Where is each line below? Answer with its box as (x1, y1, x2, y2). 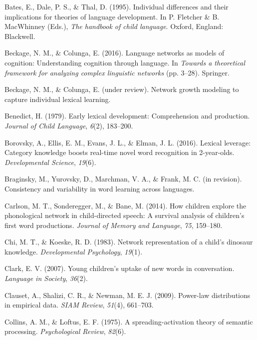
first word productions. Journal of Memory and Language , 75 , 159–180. (4, 219, 223, 230)
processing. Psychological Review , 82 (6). (4, 326, 126, 336)
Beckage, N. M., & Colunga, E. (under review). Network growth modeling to (4, 84, 239, 94)
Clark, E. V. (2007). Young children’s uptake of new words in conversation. (4, 263, 235, 273)
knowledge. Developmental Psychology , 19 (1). (4, 246, 143, 256)
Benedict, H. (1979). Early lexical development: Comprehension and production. (4, 110, 250, 121)
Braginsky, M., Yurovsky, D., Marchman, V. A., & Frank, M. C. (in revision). (4, 173, 242, 184)
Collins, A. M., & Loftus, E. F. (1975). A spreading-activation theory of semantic (4, 316, 253, 326)
